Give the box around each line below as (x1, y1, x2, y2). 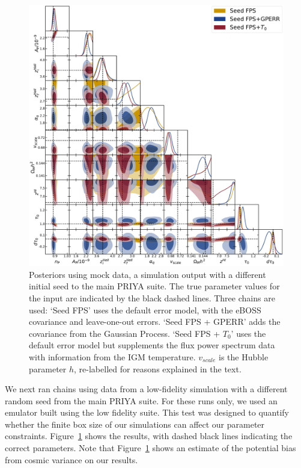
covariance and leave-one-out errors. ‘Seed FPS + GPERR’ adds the (29, 315, 281, 328)
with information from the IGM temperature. (29, 350, 196, 363)
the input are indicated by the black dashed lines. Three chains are (29, 291, 275, 304)
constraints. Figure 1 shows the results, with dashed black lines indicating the (5, 430, 293, 442)
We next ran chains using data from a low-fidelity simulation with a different (5, 383, 288, 395)
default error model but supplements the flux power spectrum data (29, 339, 275, 351)
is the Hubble (219, 350, 269, 363)
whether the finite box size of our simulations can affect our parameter (5, 417, 265, 430)
